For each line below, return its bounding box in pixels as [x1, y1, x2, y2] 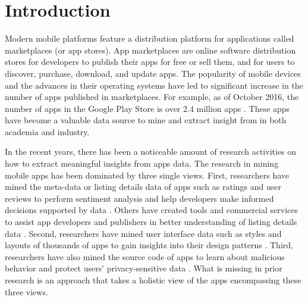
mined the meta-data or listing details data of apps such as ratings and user [5, 180, 281, 193]
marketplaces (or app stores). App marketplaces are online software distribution [5, 43, 296, 56]
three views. [5, 285, 48, 298]
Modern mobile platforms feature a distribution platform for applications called [5, 32, 294, 45]
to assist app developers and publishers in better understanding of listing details [5, 215, 297, 228]
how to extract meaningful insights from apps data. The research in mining [5, 157, 279, 170]
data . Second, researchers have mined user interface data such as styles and [5, 227, 282, 239]
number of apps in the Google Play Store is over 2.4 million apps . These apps [5, 102, 290, 114]
